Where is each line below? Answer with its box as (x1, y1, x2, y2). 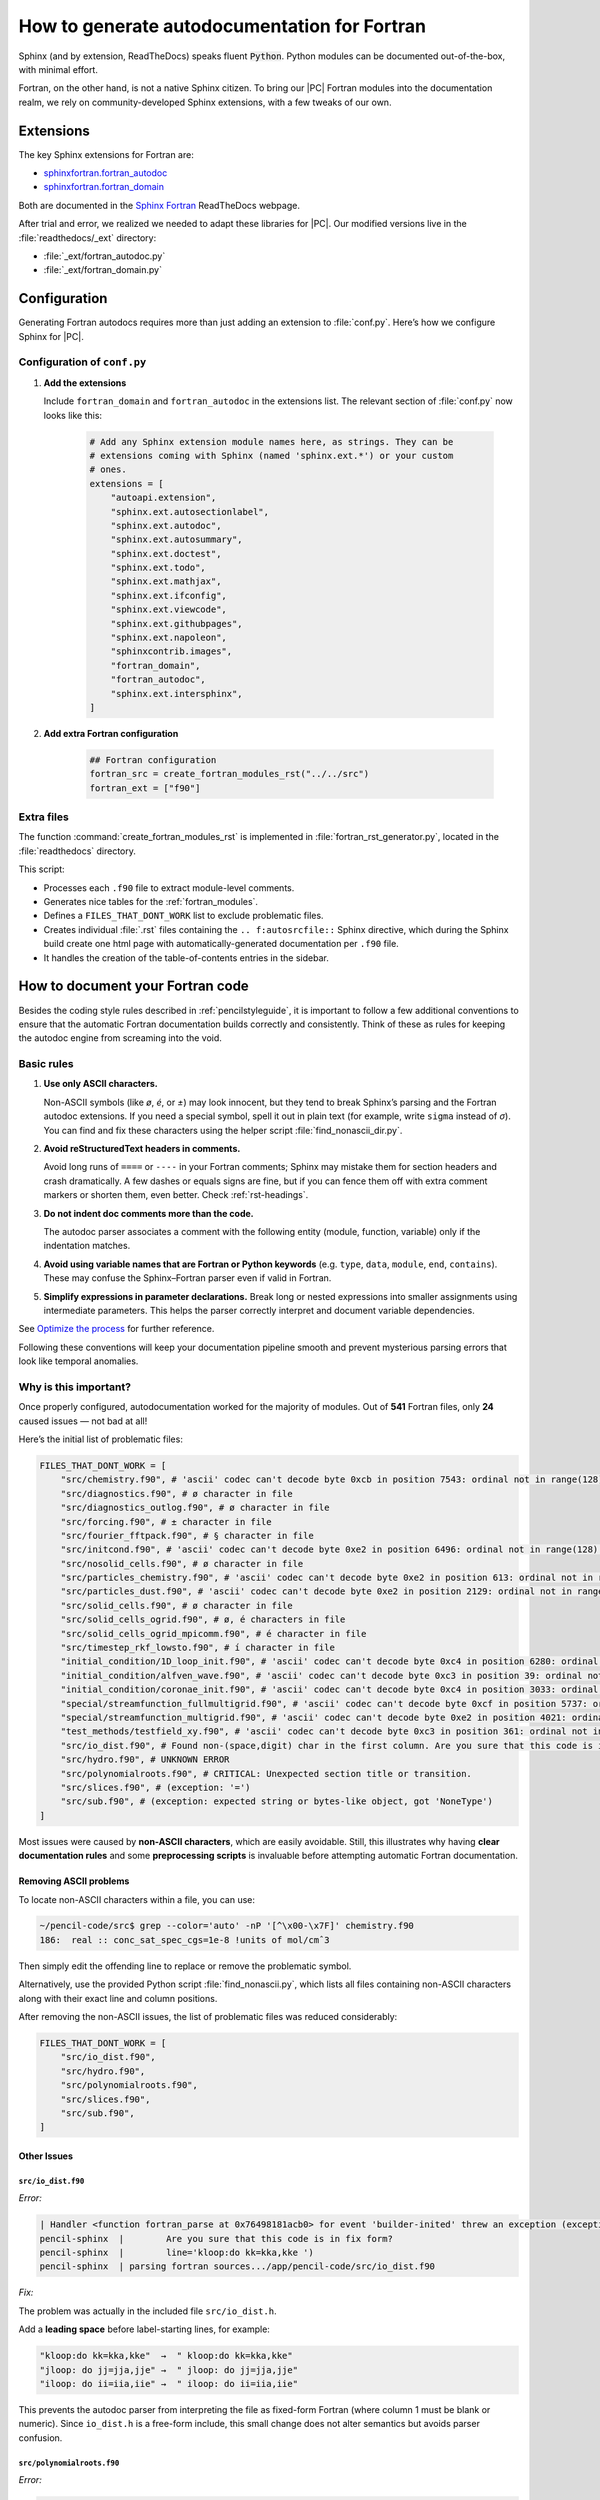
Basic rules (18, 1057, 74, 1071)
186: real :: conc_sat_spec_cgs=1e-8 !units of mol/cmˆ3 (39, 1934, 330, 1945)
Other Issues (18, 2150, 74, 2162)
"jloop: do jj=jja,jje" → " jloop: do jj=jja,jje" (39, 2364, 299, 2375)
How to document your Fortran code (18, 978, 249, 995)
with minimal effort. (18, 63, 99, 75)
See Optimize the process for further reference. (18, 1323, 215, 1335)
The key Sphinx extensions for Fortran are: (18, 148, 194, 160)
